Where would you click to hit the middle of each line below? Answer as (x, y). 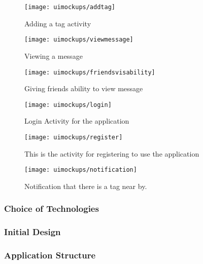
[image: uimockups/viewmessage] (79, 40)
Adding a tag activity (58, 23)
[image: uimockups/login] (68, 105)
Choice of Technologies (52, 209)
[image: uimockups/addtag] (70, 7)
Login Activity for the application (77, 121)
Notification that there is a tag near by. (86, 186)
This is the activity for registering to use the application (112, 153)
